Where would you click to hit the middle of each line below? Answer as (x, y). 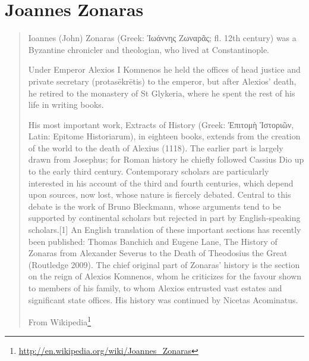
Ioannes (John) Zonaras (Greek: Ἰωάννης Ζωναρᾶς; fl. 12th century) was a (162, 38)
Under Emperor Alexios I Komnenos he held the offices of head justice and (164, 69)
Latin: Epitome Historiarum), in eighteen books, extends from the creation (164, 136)
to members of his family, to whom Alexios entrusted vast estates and (155, 288)
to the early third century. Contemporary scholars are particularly (149, 171)
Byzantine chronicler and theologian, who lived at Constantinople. (149, 49)
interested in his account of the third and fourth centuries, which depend (161, 183)
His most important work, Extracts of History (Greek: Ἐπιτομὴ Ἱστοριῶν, (161, 124)
